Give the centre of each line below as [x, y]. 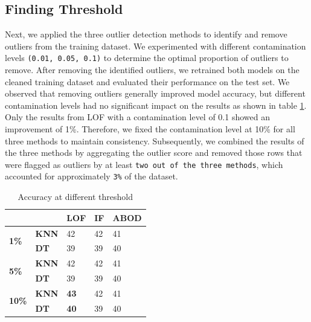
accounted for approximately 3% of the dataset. [91, 176]
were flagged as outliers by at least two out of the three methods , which [144, 164]
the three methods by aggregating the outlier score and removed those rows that [154, 153]
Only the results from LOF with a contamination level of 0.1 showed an [137, 117]
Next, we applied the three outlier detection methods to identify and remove [146, 34]
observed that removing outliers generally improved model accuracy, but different [155, 93]
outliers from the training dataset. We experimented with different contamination [155, 46]
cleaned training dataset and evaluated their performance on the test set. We [147, 81]
